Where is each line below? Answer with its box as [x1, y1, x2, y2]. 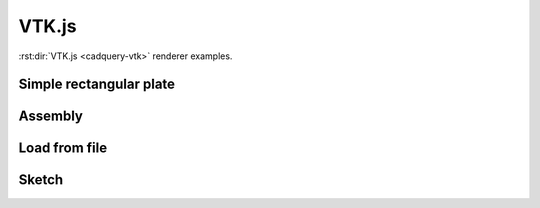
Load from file [18, 140, 108, 157]
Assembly [18, 108, 84, 125]
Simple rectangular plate [18, 76, 175, 93]
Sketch [18, 171, 64, 189]
